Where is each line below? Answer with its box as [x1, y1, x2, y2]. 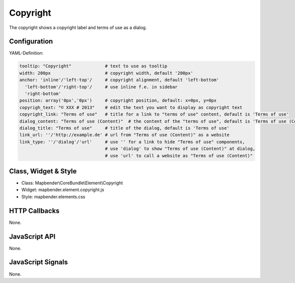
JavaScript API [9, 232, 56, 241]
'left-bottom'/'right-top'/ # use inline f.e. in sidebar [25, 84, 178, 89]
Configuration [9, 37, 53, 46]
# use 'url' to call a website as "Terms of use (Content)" [105, 153, 253, 158]
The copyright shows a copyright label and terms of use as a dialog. [9, 25, 147, 30]
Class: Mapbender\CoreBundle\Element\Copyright [21, 180, 123, 186]
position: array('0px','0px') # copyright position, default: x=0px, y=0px [19, 98, 217, 103]
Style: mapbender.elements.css [21, 194, 86, 199]
